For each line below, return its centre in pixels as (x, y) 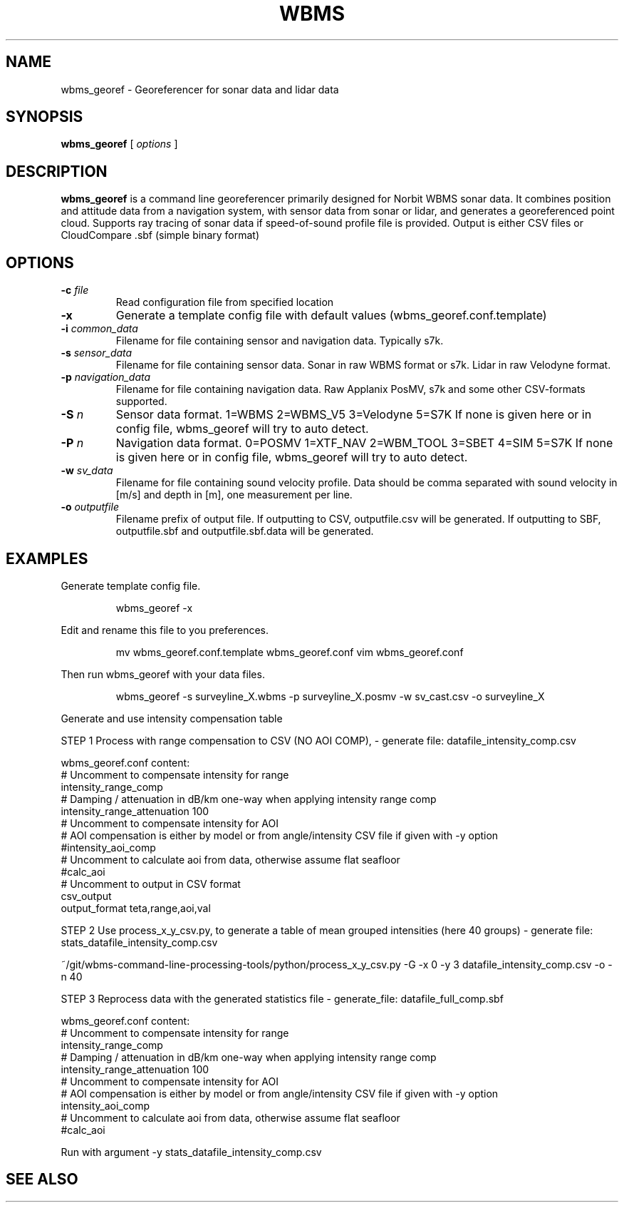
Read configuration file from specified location (225, 302)
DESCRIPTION (57, 171)
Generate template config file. (131, 585)
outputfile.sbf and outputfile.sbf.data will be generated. (245, 531)
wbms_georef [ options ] (119, 144)
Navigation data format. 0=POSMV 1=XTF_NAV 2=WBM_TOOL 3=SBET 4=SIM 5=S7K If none (364, 443)
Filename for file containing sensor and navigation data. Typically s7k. (280, 341)
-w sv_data (87, 471)
